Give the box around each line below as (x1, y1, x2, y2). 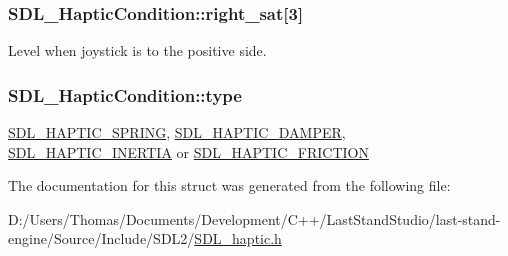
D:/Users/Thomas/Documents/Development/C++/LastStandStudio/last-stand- (8, 208, 501, 229)
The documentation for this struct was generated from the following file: (8, 175, 451, 196)
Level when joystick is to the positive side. (8, 40, 267, 61)
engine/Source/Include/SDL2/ (8, 228, 195, 249)
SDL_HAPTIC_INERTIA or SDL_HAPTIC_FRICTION (8, 141, 369, 162)
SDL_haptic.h (194, 228, 282, 249)
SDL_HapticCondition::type (8, 82, 242, 107)
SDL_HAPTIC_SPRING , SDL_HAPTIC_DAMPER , (8, 122, 346, 143)
